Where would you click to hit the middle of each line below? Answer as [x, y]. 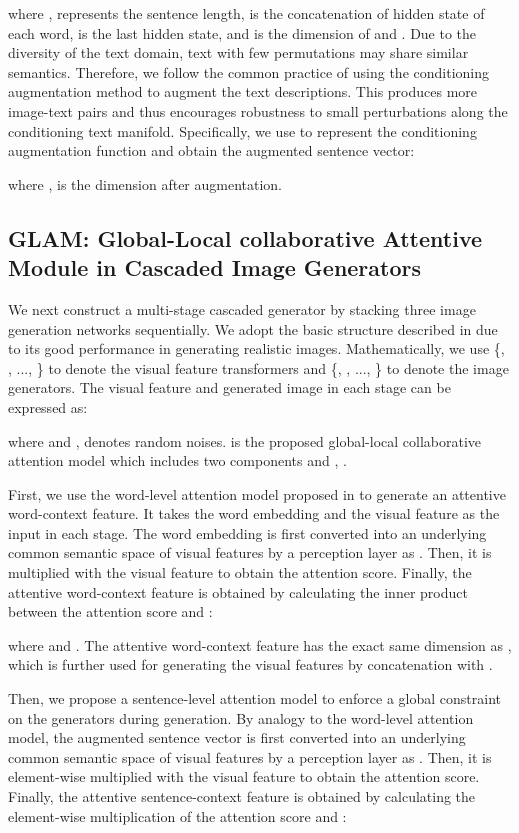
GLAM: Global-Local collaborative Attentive [245, 237]
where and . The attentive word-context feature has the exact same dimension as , [260, 644]
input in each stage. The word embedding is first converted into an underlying [247, 532]
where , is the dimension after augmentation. [145, 183]
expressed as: [48, 406]
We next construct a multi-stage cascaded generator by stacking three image [242, 308]
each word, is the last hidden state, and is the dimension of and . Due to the [242, 32]
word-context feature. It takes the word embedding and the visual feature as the [254, 513]
